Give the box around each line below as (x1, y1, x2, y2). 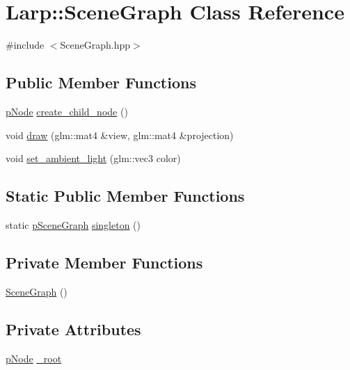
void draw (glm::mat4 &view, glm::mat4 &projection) (6, 127, 234, 142)
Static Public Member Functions (6, 185, 245, 207)
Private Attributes (6, 318, 141, 339)
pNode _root (6, 351, 62, 365)
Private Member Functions (6, 251, 203, 273)
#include (6, 38, 45, 52)
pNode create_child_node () (6, 104, 128, 118)
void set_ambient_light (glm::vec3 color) (6, 151, 181, 166)
